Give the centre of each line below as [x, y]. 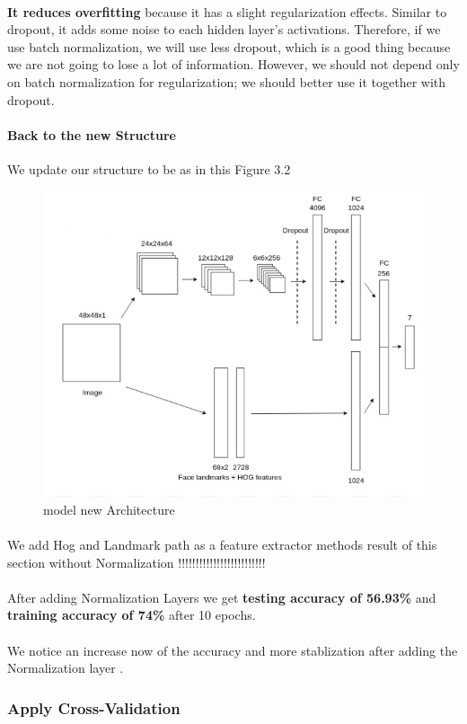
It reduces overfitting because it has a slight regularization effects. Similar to [227, 11]
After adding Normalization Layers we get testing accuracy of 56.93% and [222, 597]
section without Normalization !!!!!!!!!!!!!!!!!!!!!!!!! [137, 562]
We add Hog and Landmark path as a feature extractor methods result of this [222, 544]
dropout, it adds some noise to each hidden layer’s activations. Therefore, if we [224, 29]
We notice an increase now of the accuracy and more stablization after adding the [233, 650]
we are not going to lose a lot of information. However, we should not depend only [233, 64]
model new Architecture [109, 509]
